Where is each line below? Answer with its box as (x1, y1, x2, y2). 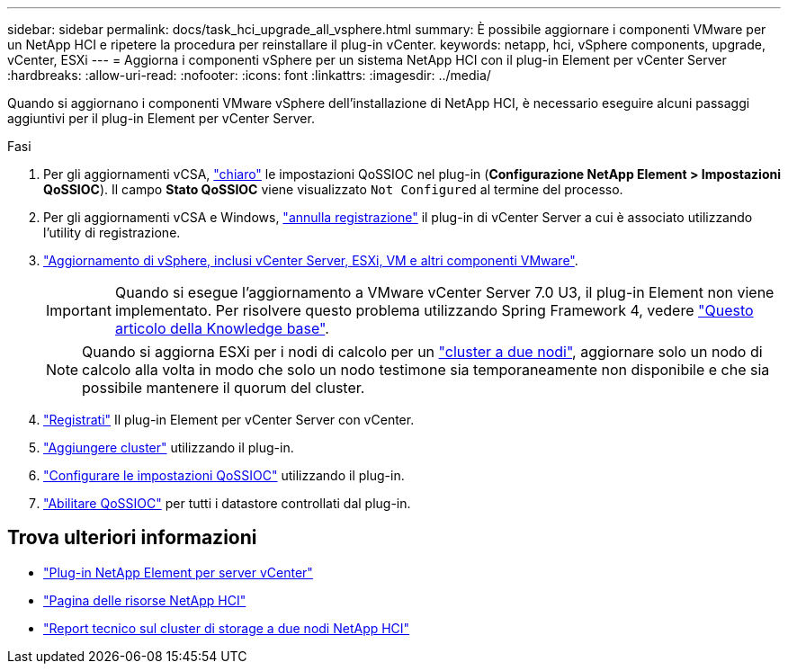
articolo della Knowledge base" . (114, 319, 329, 337)
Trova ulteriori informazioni (7, 526, 257, 550)
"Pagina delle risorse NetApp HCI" (43, 592, 246, 608)
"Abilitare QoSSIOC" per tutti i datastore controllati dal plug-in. (43, 496, 411, 511)
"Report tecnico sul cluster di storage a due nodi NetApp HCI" (43, 620, 410, 636)
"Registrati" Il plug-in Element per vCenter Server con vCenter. (43, 412, 415, 427)
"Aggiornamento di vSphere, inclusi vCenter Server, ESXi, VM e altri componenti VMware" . (43, 253, 578, 268)
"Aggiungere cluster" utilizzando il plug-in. (43, 440, 294, 455)
